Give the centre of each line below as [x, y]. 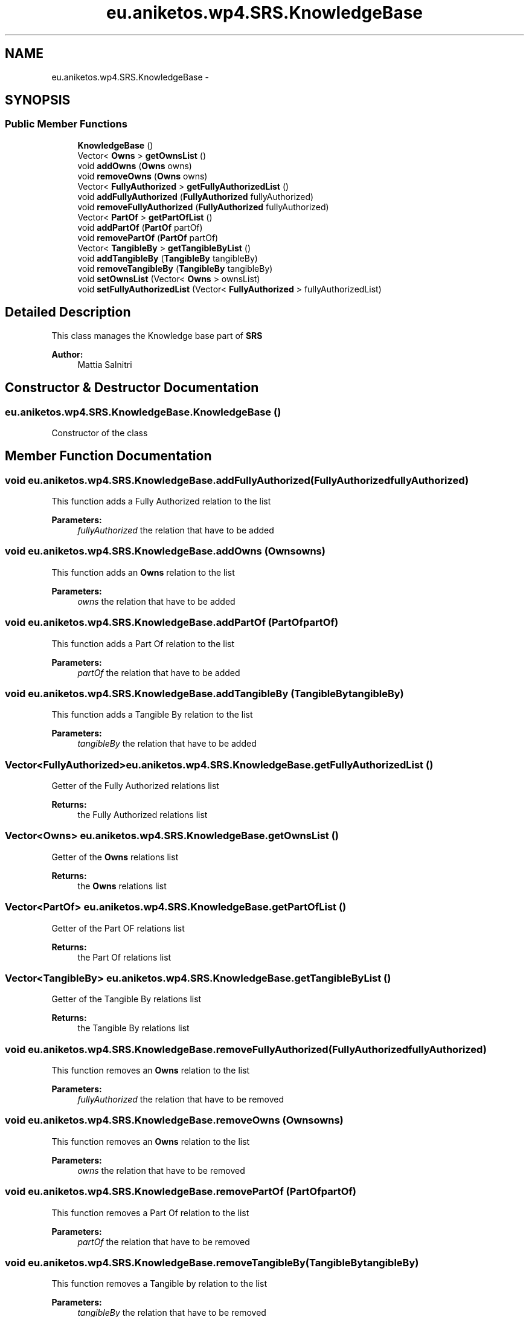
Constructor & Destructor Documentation [132, 388]
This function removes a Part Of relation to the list [150, 1212]
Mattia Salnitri [105, 364]
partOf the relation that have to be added [159, 672]
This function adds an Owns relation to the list [143, 572]
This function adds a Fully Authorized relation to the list [161, 501]
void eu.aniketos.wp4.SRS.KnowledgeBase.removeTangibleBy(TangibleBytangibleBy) [212, 1262]
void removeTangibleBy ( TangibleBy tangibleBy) [175, 268]
